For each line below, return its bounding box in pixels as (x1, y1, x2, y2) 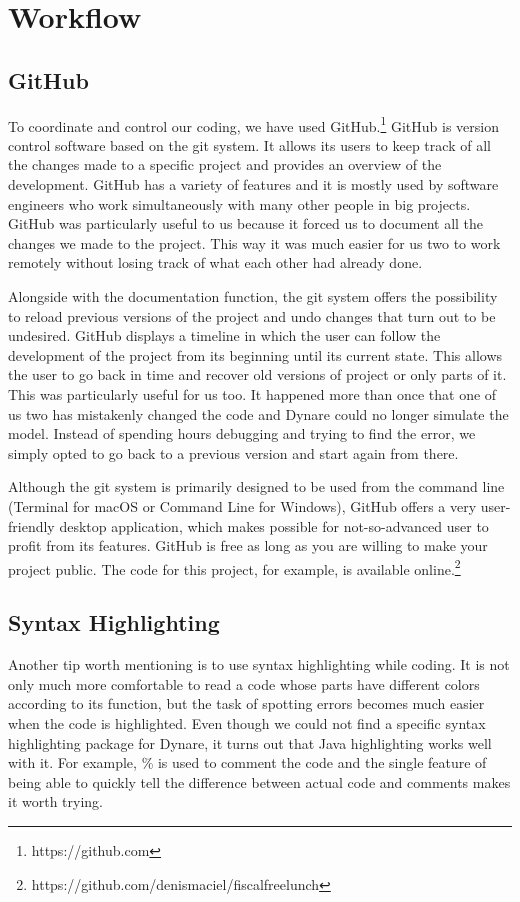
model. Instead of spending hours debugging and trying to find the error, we (8, 423, 476, 444)
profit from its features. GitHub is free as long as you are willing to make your (8, 535, 488, 556)
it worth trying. (8, 791, 103, 812)
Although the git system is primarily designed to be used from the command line (8, 476, 505, 497)
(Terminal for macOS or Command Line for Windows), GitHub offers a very (8, 495, 477, 516)
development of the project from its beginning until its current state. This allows (8, 344, 503, 365)
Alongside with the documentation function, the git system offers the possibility (8, 285, 498, 306)
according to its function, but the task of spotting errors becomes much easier (8, 693, 485, 714)
